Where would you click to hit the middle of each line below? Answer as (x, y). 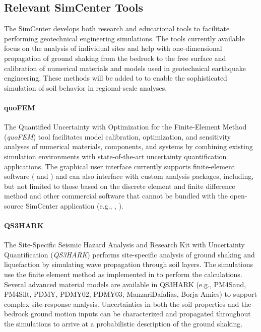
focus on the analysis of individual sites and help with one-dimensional (113, 48)
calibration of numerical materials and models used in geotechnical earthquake (125, 68)
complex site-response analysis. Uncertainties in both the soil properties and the (128, 304)
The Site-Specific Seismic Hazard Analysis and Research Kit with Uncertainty (124, 245)
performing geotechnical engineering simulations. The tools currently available (124, 38)
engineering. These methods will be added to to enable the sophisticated (116, 78)
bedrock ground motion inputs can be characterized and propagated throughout (127, 314)
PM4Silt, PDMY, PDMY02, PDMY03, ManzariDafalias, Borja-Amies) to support (130, 294)
